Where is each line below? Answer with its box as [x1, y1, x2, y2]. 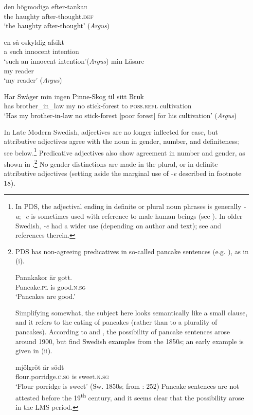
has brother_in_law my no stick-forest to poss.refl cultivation [4, 101, 192, 111]
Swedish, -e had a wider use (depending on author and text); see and [15, 220, 221, 230]
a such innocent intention [4, 46, 79, 56]
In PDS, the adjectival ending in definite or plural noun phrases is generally [15, 201, 241, 211]
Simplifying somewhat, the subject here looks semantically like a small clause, [15, 307, 248, 317]
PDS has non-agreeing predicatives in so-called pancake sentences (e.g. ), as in [15, 246, 249, 256]
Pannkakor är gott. [15, 272, 72, 282]
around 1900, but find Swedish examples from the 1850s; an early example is [15, 336, 244, 346]
